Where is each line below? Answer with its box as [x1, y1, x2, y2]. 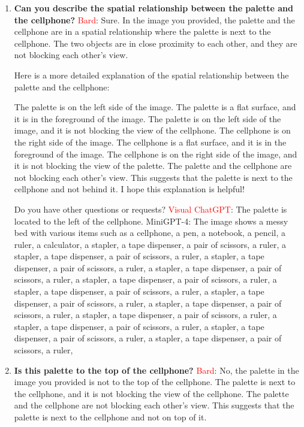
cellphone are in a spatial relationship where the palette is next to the [14, 25, 271, 38]
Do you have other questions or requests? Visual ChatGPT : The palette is [14, 202, 287, 215]
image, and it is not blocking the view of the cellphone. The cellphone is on [14, 124, 291, 137]
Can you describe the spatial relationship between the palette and [14, 2, 293, 14]
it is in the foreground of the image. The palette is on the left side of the [14, 112, 281, 125]
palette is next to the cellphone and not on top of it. [14, 411, 207, 423]
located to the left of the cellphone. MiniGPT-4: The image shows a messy [14, 214, 288, 227]
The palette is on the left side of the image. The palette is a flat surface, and [14, 101, 296, 113]
